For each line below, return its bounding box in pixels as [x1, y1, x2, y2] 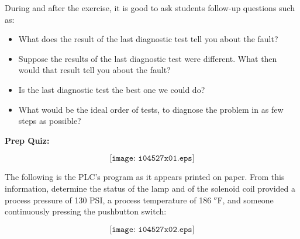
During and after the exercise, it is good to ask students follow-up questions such [5, 2, 295, 13]
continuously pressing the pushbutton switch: [5, 205, 167, 217]
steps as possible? [18, 115, 81, 127]
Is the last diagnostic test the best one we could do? [18, 83, 205, 95]
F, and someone [217, 193, 274, 206]
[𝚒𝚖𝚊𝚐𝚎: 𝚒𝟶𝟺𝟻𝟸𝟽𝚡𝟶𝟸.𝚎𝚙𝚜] [109, 225, 195, 234]
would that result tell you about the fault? [18, 64, 171, 76]
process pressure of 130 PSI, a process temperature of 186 [5, 193, 212, 206]
